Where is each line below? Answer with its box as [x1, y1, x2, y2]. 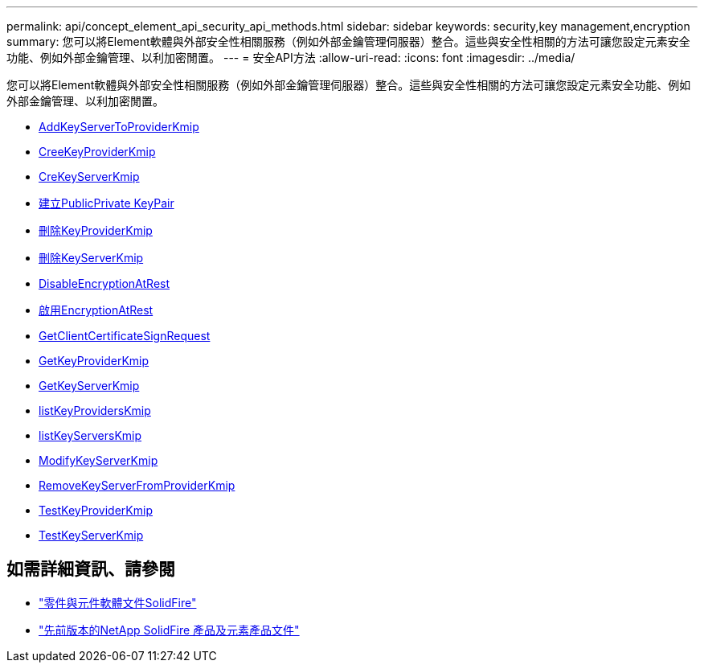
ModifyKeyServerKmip [39, 454, 158, 467]
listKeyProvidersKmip [39, 404, 151, 417]
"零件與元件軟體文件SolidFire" [39, 595, 197, 609]
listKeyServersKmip [39, 429, 142, 442]
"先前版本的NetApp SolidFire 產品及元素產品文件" [39, 622, 300, 637]
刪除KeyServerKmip [39, 251, 144, 265]
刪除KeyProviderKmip [39, 224, 153, 237]
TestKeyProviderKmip [39, 503, 153, 517]
